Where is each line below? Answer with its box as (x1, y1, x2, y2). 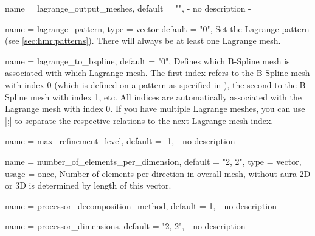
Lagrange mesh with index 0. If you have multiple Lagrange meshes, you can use (5, 102, 305, 115)
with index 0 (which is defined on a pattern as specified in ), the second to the (5, 78, 297, 91)
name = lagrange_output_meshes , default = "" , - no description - (5, 2, 251, 14)
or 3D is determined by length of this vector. (5, 179, 171, 192)
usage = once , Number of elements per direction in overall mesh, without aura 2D (5, 167, 311, 179)
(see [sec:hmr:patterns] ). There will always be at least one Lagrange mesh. (5, 34, 281, 47)
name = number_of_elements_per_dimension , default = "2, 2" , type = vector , (5, 154, 302, 167)
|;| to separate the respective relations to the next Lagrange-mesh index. (5, 114, 274, 127)
